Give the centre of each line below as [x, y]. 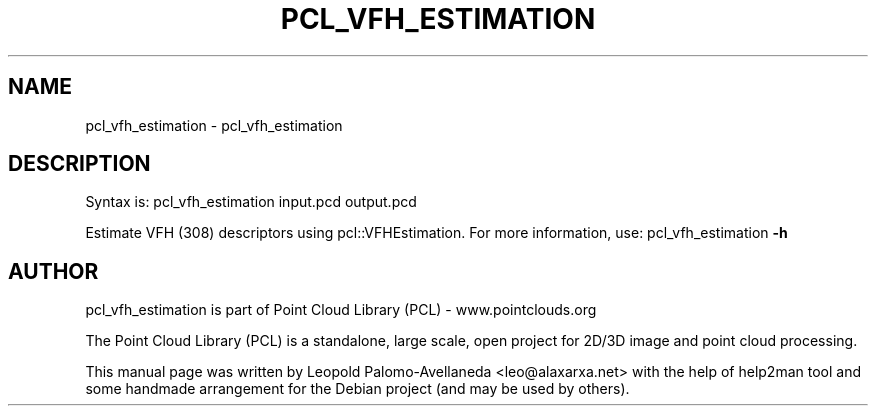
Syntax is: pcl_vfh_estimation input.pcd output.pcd [251, 202]
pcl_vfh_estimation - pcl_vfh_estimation [214, 125]
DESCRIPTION [79, 164]
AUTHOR [53, 271]
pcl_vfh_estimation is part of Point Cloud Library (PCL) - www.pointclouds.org [341, 310]
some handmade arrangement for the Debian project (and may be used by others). [357, 389]
